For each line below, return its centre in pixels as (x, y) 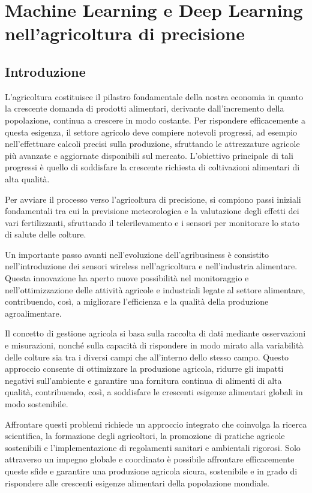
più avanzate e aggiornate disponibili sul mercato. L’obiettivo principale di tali (149, 155)
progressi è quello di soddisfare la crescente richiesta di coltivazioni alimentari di (152, 167)
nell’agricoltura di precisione (125, 33)
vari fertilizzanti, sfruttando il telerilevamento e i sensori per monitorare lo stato (152, 222)
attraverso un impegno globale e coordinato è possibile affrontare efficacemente (150, 459)
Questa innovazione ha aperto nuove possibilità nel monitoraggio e (127, 278)
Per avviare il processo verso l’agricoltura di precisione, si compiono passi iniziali (153, 199)
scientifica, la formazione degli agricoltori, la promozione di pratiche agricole (145, 436)
